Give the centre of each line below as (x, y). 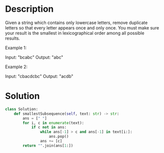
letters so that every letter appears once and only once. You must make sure (82, 27)
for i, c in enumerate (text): (53, 123)
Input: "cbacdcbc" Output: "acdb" (39, 76)
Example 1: (16, 48)
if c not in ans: (49, 127)
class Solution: (22, 109)
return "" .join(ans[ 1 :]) (48, 146)
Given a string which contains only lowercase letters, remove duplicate (76, 23)
